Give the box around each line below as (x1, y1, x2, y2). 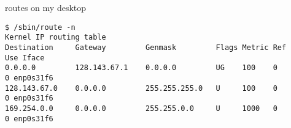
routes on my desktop (5, 1, 87, 13)
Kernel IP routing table (5, 33, 106, 42)
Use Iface (5, 53, 45, 62)
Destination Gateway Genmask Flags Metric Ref (5, 43, 287, 52)
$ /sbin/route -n (5, 23, 76, 32)
